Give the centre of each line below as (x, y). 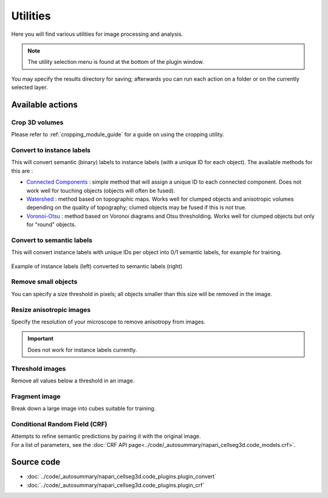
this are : (22, 171)
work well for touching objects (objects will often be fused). (101, 190)
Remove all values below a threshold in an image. (73, 381)
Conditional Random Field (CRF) (59, 424)
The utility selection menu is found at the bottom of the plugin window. (116, 62)
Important (41, 339)
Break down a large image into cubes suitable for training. (84, 409)
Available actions (45, 104)
